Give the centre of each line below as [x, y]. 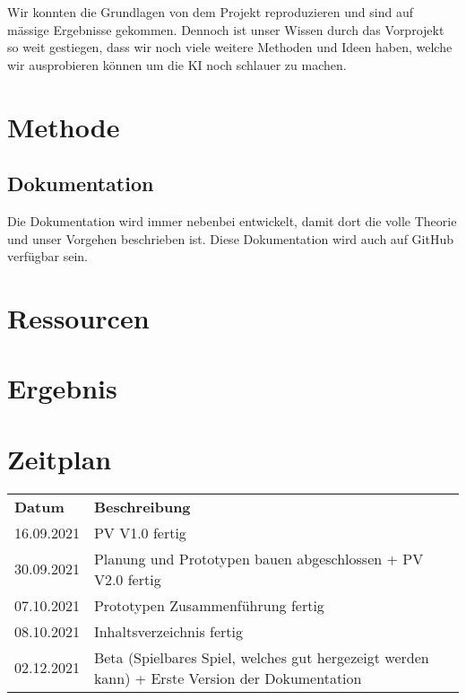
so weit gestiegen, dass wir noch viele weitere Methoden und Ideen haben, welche [230, 47]
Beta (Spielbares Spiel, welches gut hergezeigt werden [261, 657]
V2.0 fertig [127, 579]
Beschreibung [142, 506]
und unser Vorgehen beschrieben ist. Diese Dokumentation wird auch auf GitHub [230, 238]
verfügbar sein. [48, 256]
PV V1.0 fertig [140, 532]
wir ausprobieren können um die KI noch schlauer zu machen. [177, 64]
